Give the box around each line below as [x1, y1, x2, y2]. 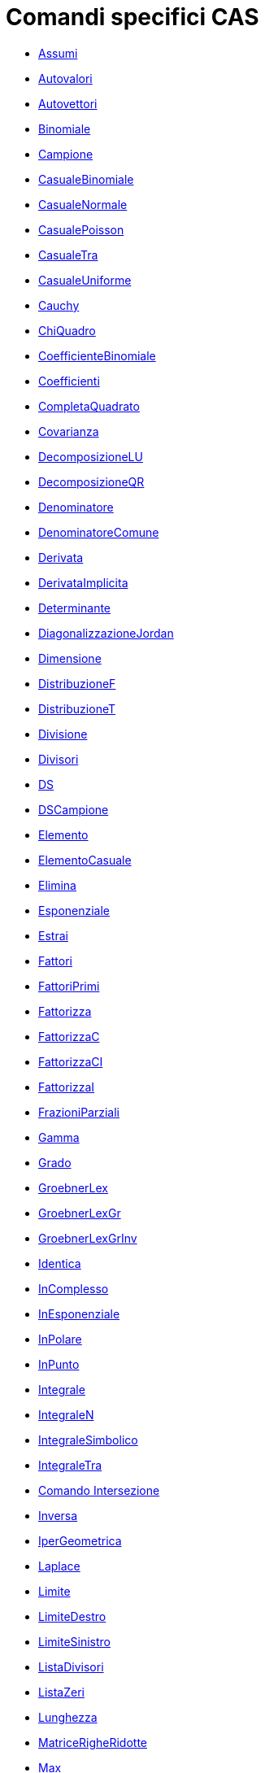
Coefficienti [38, 373, 100, 388]
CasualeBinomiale [38, 172, 134, 186]
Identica [38, 1256, 81, 1270]
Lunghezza [38, 1710, 98, 1724]
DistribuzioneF [38, 676, 116, 690]
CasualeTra [38, 247, 98, 262]
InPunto [38, 1357, 80, 1371]
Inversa [38, 1508, 78, 1523]
